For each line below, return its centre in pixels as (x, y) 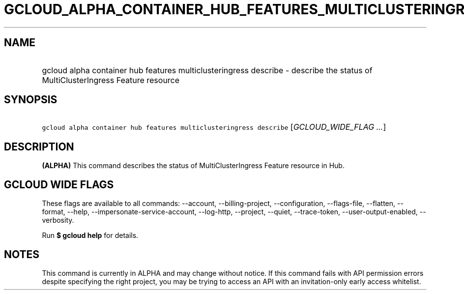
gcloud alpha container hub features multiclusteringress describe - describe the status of (207, 70)
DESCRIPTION (39, 147)
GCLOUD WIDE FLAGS (59, 184)
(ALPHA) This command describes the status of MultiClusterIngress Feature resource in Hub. (193, 166)
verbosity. (58, 220)
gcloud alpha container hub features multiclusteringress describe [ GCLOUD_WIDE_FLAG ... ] (214, 127)
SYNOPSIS (31, 100)
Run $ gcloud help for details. (90, 235)
